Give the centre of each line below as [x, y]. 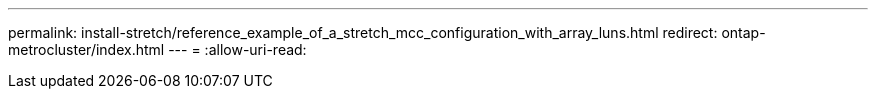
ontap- [743, 32]
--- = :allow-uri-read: [237, 49]
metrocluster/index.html [86, 49]
